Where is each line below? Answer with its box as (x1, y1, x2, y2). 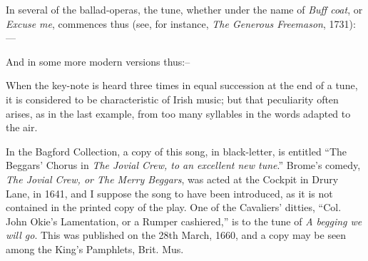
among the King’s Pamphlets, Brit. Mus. (6, 241, 184, 256)
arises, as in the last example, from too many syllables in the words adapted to (6, 106, 351, 121)
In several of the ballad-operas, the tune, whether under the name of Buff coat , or (6, 2, 363, 16)
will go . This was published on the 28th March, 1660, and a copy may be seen (6, 227, 347, 242)
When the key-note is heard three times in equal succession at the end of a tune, (6, 78, 358, 93)
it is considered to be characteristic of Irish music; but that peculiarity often (6, 91, 339, 106)
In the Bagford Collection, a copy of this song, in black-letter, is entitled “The (6, 143, 347, 158)
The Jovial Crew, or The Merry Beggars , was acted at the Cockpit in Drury (6, 171, 339, 186)
